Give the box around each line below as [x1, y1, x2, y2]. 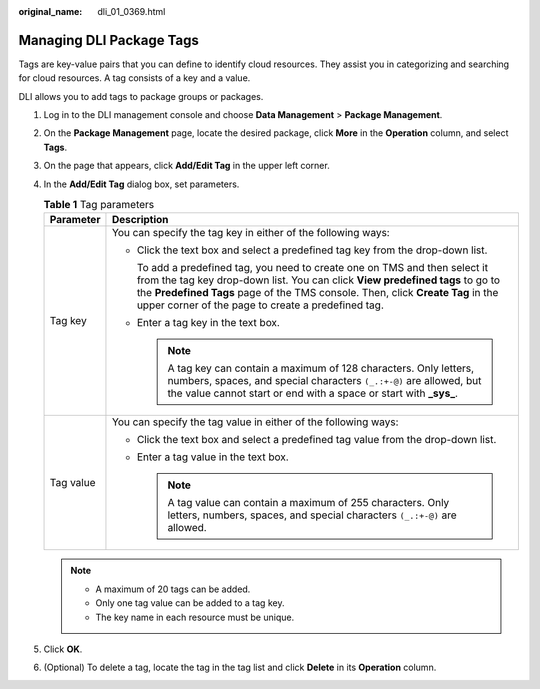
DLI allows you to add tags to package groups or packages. [18, 90, 264, 102]
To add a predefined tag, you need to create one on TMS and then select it [136, 261, 489, 275]
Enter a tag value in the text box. [136, 450, 289, 464]
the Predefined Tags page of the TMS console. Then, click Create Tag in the [136, 286, 499, 300]
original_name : [18, 6, 83, 17]
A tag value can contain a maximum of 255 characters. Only [167, 496, 450, 510]
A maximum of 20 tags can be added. [95, 583, 251, 595]
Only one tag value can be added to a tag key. [95, 597, 285, 609]
